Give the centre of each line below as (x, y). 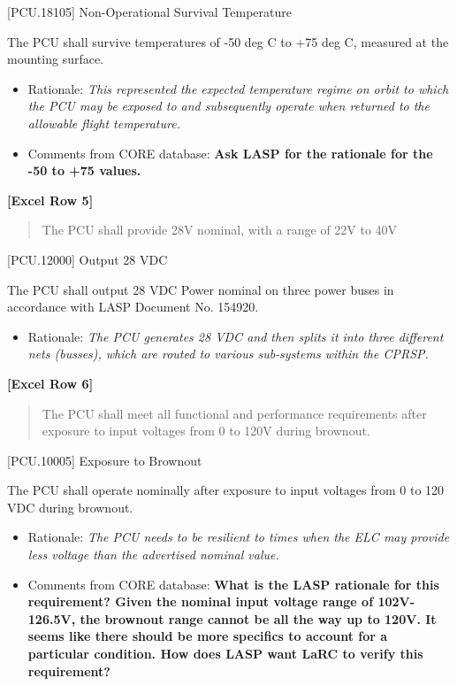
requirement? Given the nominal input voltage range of (201, 601)
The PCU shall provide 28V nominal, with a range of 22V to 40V (220, 230)
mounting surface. (56, 59)
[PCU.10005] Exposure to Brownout (105, 460)
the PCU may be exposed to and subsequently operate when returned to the (228, 106)
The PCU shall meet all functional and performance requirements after (234, 413)
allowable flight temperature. (104, 123)
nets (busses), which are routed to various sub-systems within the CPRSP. (228, 354)
